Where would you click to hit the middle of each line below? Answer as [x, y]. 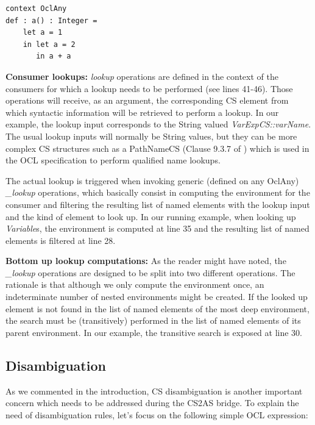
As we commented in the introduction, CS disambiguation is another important [154, 391]
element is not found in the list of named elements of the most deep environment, [157, 308]
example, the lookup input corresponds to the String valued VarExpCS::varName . [158, 124]
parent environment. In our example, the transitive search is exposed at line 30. [154, 332]
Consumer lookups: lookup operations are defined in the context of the [142, 76]
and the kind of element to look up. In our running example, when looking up [151, 216]
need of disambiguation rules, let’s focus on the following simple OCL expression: [157, 414]
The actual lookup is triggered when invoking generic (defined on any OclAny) [152, 180]
